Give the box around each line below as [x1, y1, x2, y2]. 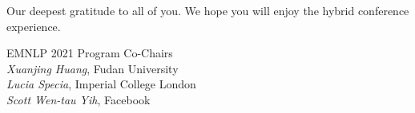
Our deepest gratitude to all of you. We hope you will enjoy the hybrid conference [6, 2, 409, 18]
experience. [6, 18, 61, 34]
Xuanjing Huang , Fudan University [6, 60, 179, 76]
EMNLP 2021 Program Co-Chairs [6, 45, 173, 61]
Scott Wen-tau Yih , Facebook [6, 91, 151, 107]
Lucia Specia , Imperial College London [6, 76, 196, 92]
